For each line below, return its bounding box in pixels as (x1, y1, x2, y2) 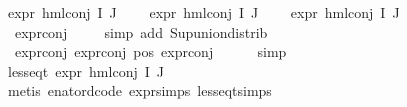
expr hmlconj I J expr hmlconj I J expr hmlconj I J (7, 2, 400, 22)
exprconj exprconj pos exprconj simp (14, 41, 287, 62)
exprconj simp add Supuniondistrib (14, 21, 268, 42)
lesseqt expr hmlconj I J (7, 60, 164, 81)
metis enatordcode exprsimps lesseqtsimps (7, 80, 272, 101)
